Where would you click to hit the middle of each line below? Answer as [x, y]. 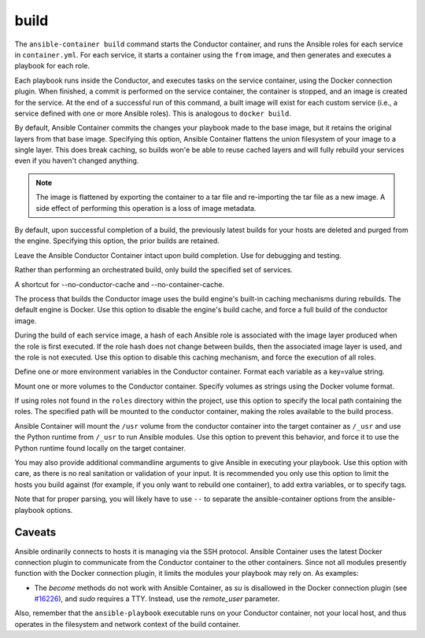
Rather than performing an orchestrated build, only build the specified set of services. [153, 270]
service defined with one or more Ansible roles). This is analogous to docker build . [153, 113]
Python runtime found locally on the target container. [100, 448]
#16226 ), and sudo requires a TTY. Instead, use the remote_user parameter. [157, 599]
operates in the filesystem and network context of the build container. [128, 624]
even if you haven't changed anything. [77, 160]
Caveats [35, 532]
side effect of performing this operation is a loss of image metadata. [146, 208]
